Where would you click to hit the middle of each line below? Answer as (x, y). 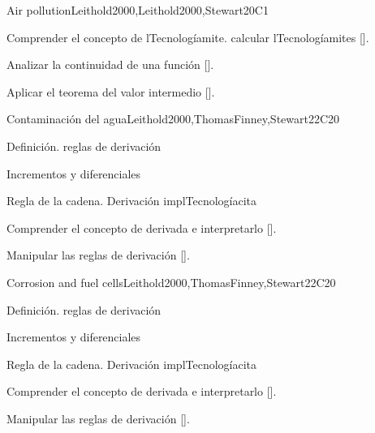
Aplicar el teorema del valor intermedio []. (111, 91)
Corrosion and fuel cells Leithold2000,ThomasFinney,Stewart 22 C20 (171, 282)
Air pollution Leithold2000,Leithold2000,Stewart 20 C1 (138, 10)
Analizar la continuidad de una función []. (110, 64)
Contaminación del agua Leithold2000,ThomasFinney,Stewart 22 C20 (173, 119)
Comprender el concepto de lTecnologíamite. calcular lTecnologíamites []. (188, 37)
